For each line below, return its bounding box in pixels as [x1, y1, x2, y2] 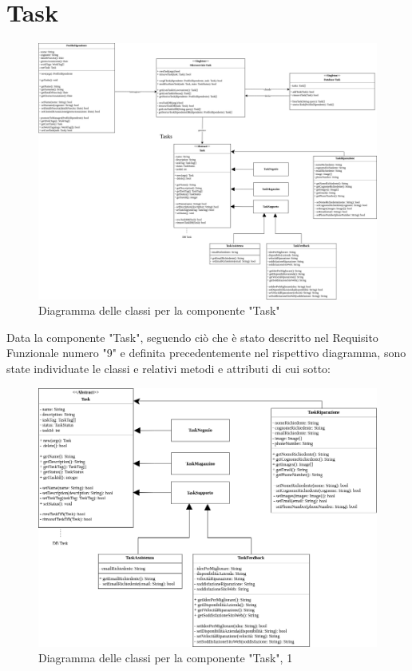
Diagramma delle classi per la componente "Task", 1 [38, 649, 293, 666]
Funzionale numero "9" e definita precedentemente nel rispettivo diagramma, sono [6, 344, 406, 361]
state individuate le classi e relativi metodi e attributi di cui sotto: [6, 359, 331, 376]
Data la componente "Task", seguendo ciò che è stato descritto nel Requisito [6, 328, 378, 345]
